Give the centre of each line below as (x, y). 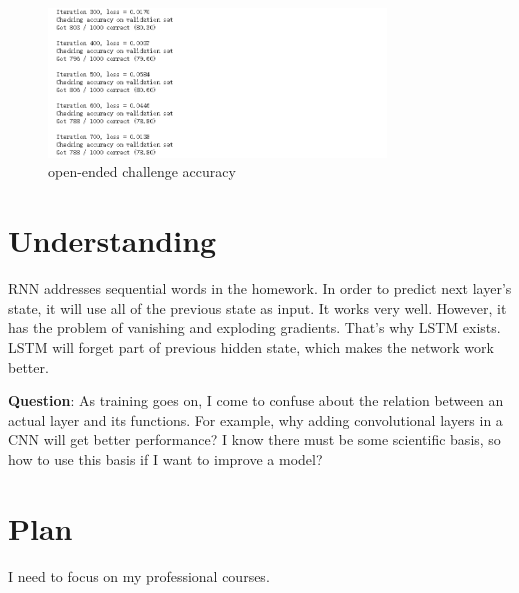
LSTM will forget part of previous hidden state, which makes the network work (251, 346)
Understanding (112, 240)
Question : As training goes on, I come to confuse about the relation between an (256, 400)
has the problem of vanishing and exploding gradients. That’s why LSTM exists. (254, 327)
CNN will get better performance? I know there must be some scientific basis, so (254, 439)
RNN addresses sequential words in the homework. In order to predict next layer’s (260, 288)
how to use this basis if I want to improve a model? (165, 458)
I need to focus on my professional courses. (139, 575)
